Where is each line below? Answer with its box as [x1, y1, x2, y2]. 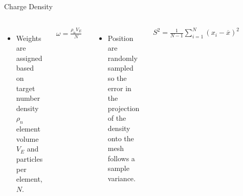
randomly [107, 52, 138, 63]
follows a [107, 153, 135, 163]
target [16, 82, 35, 93]
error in [107, 82, 131, 93]
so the [107, 72, 127, 83]
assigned [16, 52, 42, 63]
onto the [107, 133, 134, 143]
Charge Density [4, 1, 53, 11]
